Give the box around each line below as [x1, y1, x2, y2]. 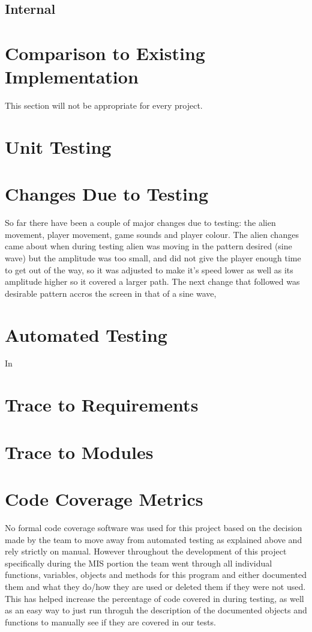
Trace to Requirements [5, 392, 199, 417]
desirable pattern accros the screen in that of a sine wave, [5, 287, 217, 299]
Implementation [5, 64, 139, 89]
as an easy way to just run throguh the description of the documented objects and [5, 604, 307, 616]
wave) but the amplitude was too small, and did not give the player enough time [5, 251, 301, 264]
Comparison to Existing [5, 40, 205, 65]
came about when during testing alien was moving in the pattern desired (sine [5, 240, 292, 252]
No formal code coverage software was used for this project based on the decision [5, 521, 302, 533]
